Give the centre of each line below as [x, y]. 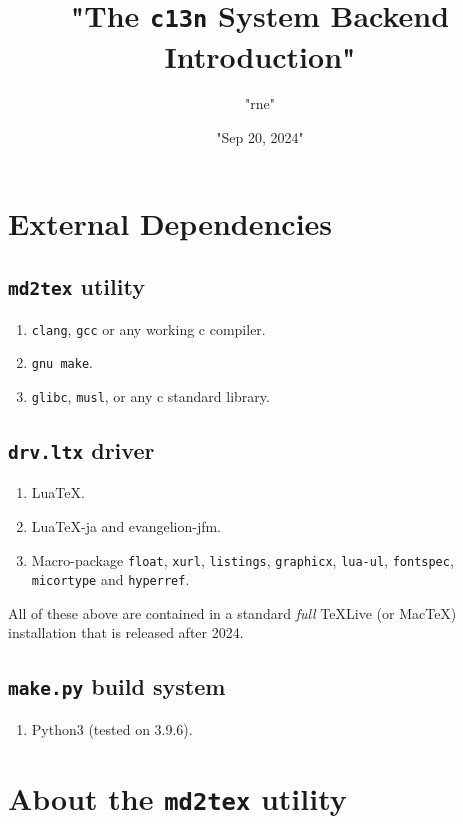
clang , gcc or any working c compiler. [148, 328]
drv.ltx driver [81, 449]
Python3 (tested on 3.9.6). [112, 728]
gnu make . [62, 362]
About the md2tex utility [177, 797]
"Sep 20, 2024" [260, 137]
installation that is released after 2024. [126, 632]
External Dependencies [170, 222]
